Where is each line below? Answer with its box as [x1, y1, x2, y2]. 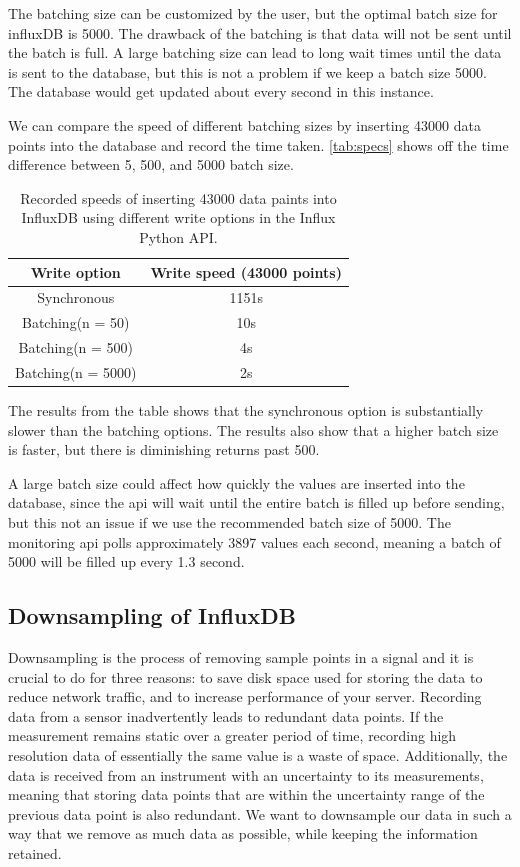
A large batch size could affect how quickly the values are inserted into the [8, 472, 465, 493]
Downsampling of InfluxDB [8, 600, 296, 631]
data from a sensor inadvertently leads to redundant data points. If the [8, 705, 444, 726]
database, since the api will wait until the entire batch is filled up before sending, [8, 492, 505, 513]
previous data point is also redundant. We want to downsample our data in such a [8, 803, 512, 824]
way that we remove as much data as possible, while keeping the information [8, 823, 478, 844]
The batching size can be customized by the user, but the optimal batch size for [8, 3, 498, 23]
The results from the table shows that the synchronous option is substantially [8, 400, 484, 420]
